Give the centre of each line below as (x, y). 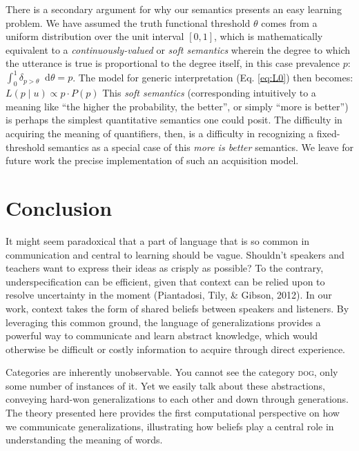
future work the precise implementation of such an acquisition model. (152, 160)
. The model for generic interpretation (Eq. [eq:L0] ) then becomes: (213, 77)
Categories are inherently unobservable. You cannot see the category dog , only (172, 372)
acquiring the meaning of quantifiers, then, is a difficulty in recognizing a (159, 133)
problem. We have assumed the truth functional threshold (128, 22)
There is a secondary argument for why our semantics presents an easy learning (174, 9)
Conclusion (59, 208)
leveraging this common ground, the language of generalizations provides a (163, 322)
